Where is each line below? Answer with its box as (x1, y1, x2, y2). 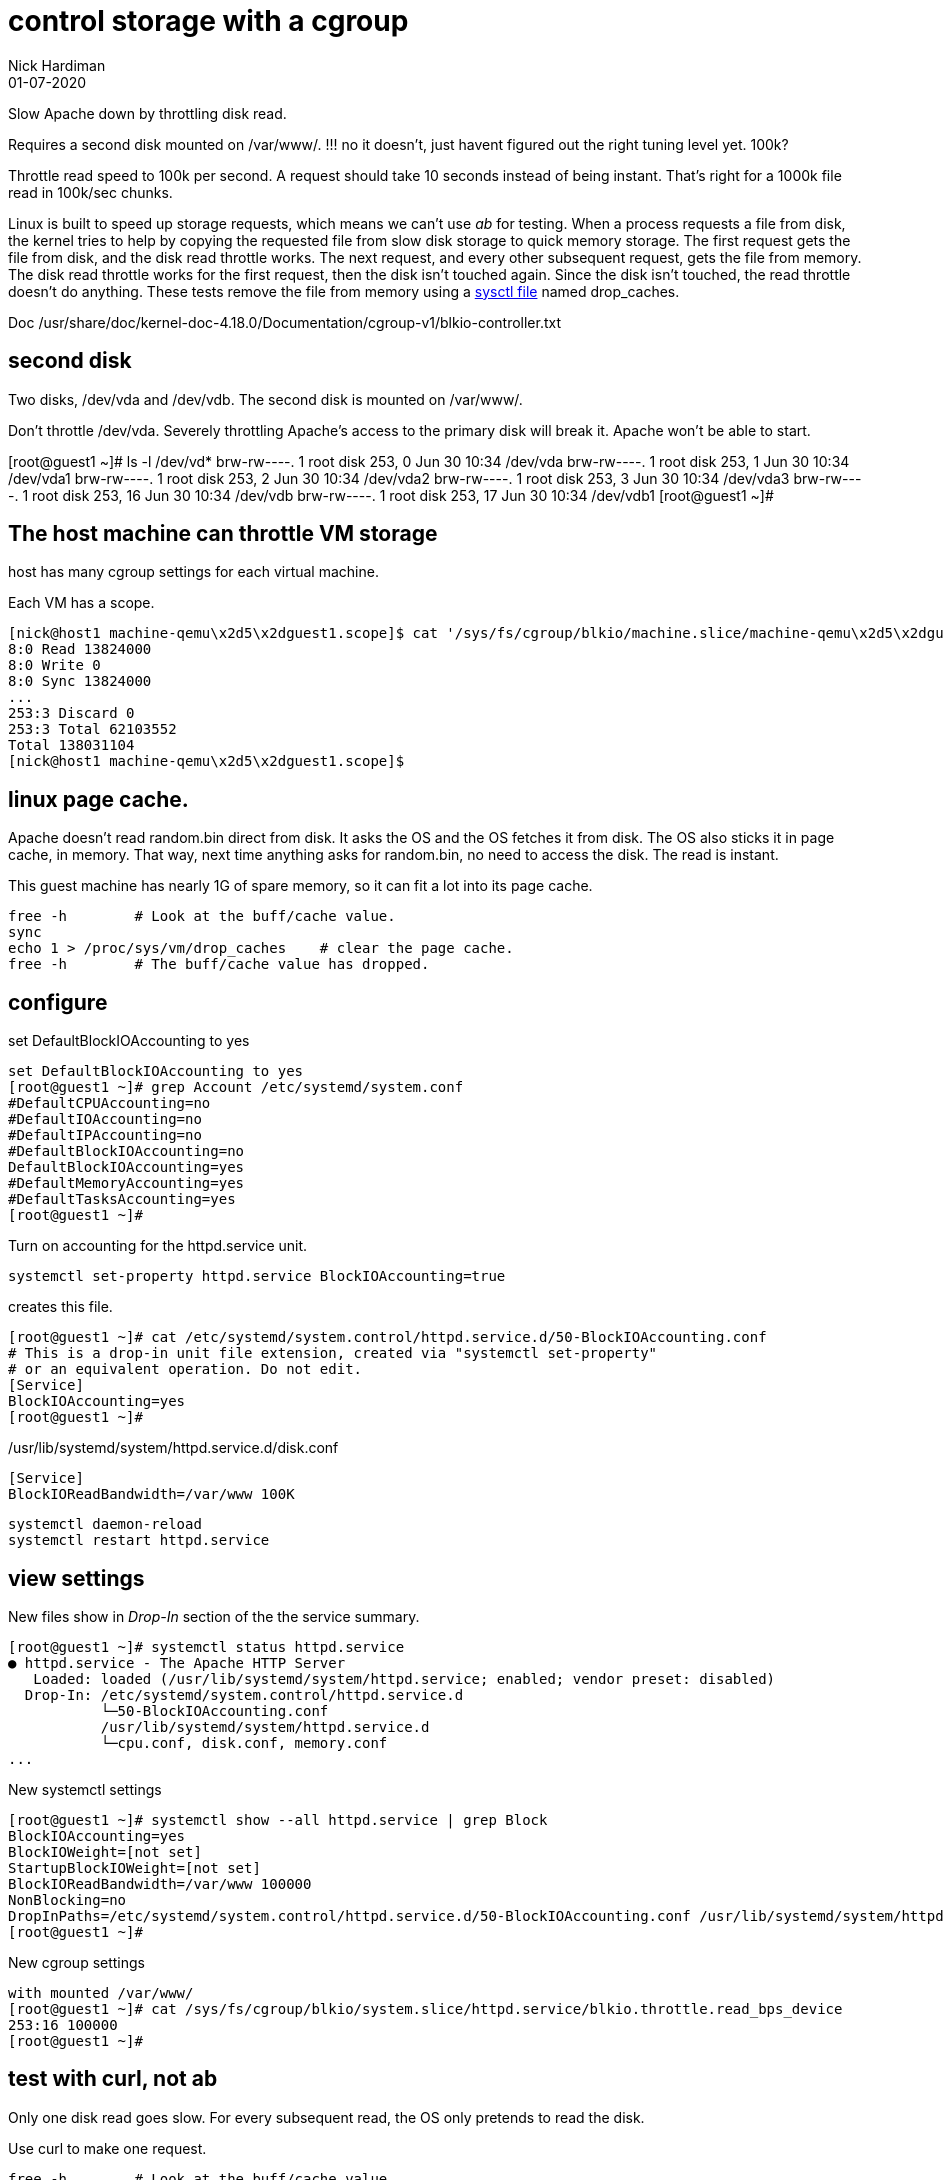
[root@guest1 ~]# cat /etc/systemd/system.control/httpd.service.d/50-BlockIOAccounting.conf (8, 1329, 767, 1346)
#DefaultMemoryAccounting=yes (8, 1175, 245, 1192)
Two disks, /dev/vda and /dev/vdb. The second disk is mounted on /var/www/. (8, 390, 523, 408)
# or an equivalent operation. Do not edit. (8, 1361, 363, 1378)
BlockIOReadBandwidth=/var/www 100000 (8, 1875, 312, 1892)
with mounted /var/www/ (8, 1984, 194, 2001)
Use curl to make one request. (8, 2139, 207, 2157)
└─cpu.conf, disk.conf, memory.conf (100, 1734, 388, 1751)
